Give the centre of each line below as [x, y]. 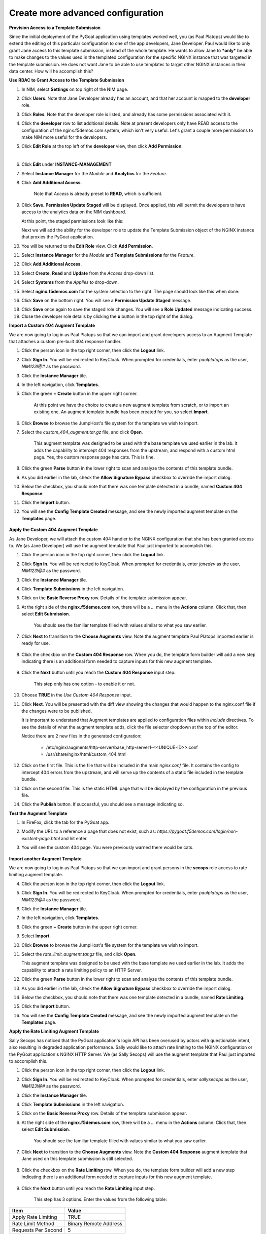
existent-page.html [41, 838]
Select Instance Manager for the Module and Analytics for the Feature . [94, 173]
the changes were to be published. [57, 711]
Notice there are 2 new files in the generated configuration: [82, 736]
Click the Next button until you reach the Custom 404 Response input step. [99, 673]
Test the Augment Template [38, 813]
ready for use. [36, 643]
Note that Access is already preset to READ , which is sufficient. [98, 194]
